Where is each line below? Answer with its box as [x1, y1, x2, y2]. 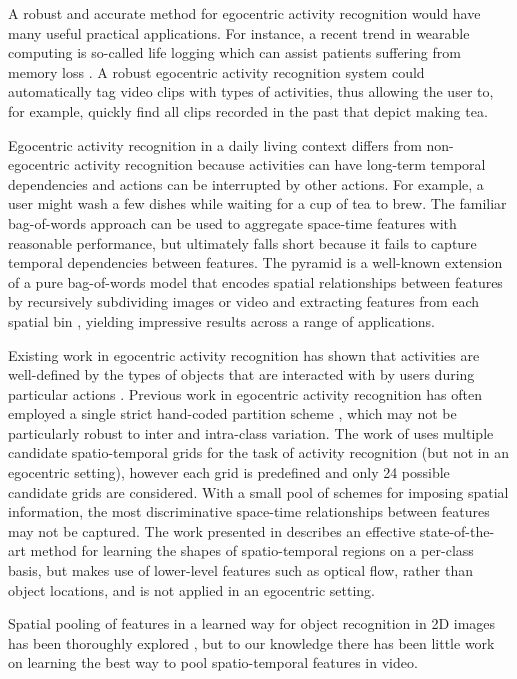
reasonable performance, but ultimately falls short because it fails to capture [8, 232, 477, 253]
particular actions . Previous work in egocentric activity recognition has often [8, 383, 482, 404]
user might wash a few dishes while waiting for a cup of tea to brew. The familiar [8, 193, 507, 214]
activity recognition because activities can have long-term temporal [74, 154, 486, 175]
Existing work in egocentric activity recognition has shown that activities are [8, 344, 480, 365]
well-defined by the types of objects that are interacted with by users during [8, 364, 475, 385]
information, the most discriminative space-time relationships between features [8, 501, 490, 522]
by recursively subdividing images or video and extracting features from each [8, 291, 480, 312]
